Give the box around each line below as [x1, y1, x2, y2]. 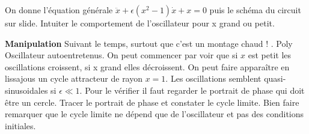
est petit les [248, 49, 292, 61]
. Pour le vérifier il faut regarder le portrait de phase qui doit [79, 84, 305, 96]
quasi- [264, 72, 286, 85]
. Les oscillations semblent [165, 72, 262, 85]
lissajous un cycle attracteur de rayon [5, 72, 143, 85]
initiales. [5, 119, 36, 132]
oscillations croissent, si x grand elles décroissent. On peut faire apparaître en [5, 60, 290, 73]
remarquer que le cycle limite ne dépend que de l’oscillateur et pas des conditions [5, 108, 304, 120]
